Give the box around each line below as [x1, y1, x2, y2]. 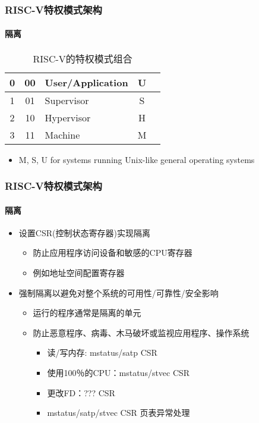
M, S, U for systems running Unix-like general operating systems [18, 153, 255, 165]
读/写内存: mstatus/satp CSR [47, 346, 157, 359]
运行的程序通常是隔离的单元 [33, 306, 141, 319]
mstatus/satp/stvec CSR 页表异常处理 [47, 406, 190, 419]
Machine [45, 127, 80, 142]
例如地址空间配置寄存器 [33, 267, 125, 279]
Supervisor [45, 93, 89, 107]
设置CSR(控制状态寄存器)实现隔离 [18, 226, 150, 239]
